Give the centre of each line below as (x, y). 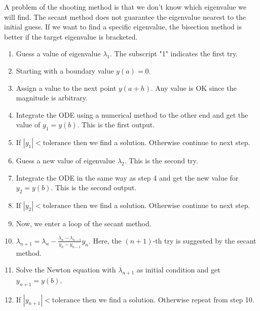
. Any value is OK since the (194, 88)
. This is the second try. (161, 161)
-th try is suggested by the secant (205, 240)
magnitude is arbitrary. (52, 98)
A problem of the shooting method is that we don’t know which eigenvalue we (125, 7)
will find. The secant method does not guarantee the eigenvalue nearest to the (125, 16)
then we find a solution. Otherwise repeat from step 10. (168, 299)
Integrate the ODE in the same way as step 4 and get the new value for (127, 177)
